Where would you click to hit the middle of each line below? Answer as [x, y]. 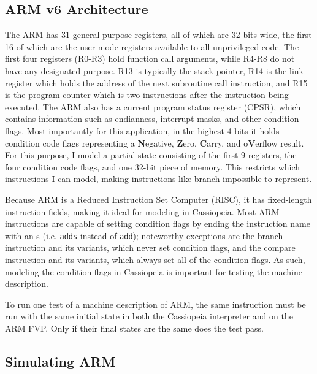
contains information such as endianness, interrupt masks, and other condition [152, 119]
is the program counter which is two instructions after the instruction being [147, 95]
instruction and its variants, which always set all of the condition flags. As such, [155, 259]
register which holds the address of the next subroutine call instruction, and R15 [156, 82]
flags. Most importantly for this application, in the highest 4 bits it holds [142, 130]
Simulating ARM [60, 361]
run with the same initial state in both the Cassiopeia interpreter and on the [149, 316]
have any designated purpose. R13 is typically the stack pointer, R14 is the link [154, 70]
